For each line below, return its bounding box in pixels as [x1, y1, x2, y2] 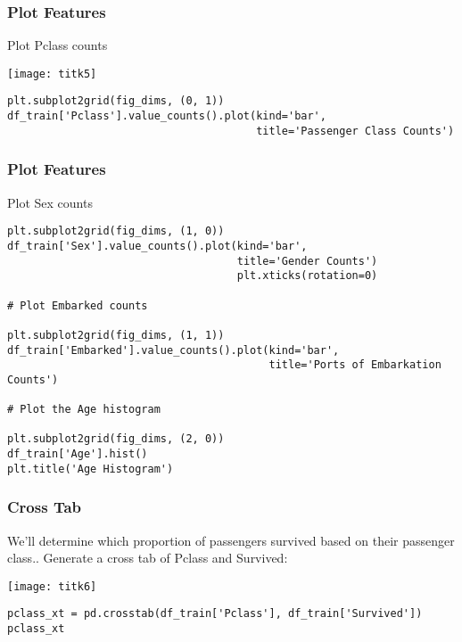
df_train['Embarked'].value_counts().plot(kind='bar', [7, 343, 340, 357]
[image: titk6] [7, 580, 97, 593]
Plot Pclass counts [7, 36, 108, 54]
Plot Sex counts [7, 193, 93, 211]
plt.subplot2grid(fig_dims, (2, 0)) [7, 432, 225, 446]
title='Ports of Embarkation [268, 358, 441, 372]
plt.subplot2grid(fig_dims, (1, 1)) [7, 328, 225, 342]
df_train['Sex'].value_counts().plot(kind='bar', [7, 239, 308, 252]
